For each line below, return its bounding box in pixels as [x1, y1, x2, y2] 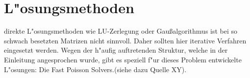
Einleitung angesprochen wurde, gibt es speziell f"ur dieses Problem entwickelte [4, 54, 242, 64]
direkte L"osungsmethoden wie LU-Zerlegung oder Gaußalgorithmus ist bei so [4, 26, 238, 36]
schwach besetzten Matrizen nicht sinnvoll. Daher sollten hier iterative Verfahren [4, 35, 247, 45]
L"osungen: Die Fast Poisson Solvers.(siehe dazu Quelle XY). [4, 64, 187, 74]
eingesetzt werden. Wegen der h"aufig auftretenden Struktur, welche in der [4, 45, 228, 55]
